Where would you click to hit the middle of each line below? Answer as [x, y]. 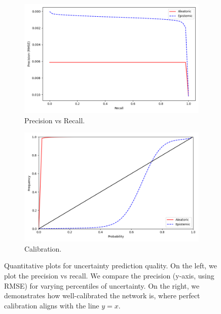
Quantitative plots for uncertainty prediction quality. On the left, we [110, 266]
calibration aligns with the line [52, 305]
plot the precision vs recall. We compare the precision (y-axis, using [109, 275]
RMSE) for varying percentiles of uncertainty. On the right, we [102, 285]
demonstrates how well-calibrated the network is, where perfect [102, 295]
